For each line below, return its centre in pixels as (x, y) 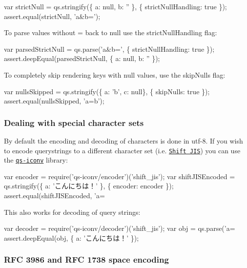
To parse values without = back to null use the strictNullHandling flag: (111, 32)
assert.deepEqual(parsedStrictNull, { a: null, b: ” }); (82, 58)
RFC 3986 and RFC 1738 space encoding (86, 259)
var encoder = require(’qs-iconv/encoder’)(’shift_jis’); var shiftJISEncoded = (120, 176)
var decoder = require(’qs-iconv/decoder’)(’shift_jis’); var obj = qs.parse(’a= (120, 228)
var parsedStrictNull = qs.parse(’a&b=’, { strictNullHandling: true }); (109, 49)
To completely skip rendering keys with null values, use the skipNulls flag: (115, 74)
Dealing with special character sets (74, 122)
